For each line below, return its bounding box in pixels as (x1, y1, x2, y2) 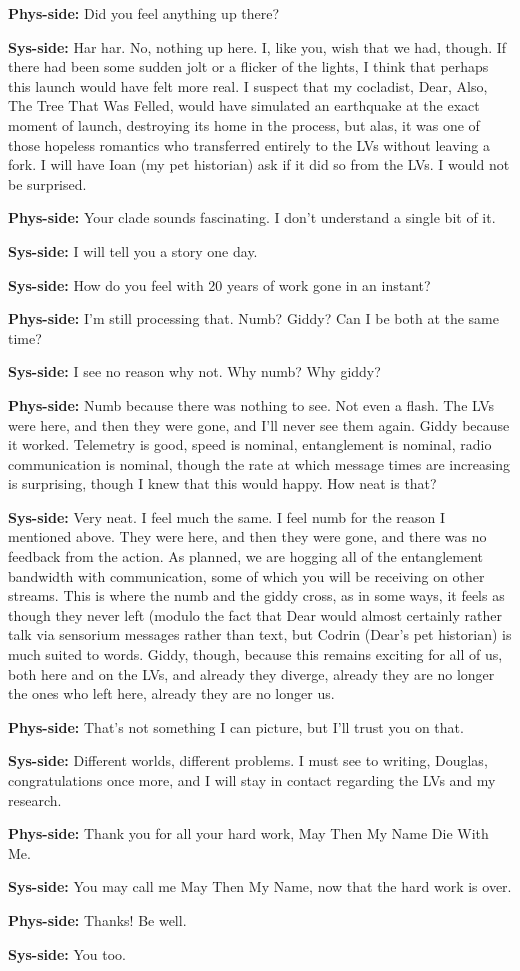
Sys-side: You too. (8, 943, 126, 964)
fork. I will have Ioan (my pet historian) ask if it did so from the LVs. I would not (8, 154, 510, 175)
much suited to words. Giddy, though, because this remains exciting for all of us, (8, 644, 503, 665)
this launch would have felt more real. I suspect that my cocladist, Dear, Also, (8, 75, 488, 96)
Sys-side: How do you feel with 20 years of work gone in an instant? (8, 274, 431, 295)
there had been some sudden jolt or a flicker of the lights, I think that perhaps (8, 56, 489, 77)
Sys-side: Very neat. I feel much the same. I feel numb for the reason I (8, 506, 446, 527)
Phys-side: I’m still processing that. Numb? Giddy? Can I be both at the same (8, 308, 499, 329)
